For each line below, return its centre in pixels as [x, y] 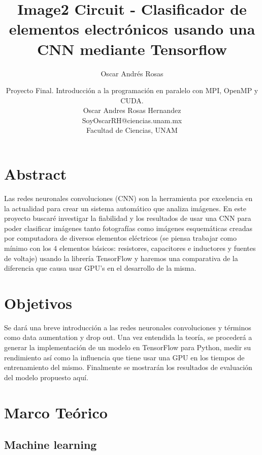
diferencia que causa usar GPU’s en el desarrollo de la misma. [100, 268]
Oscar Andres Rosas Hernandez [132, 110]
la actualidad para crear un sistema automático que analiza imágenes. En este [125, 208]
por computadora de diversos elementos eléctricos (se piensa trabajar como [120, 238]
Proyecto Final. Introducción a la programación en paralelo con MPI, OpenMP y [132, 90]
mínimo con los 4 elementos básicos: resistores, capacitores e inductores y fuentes [130, 248]
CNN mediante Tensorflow [132, 49]
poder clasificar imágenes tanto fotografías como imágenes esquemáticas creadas [128, 228]
